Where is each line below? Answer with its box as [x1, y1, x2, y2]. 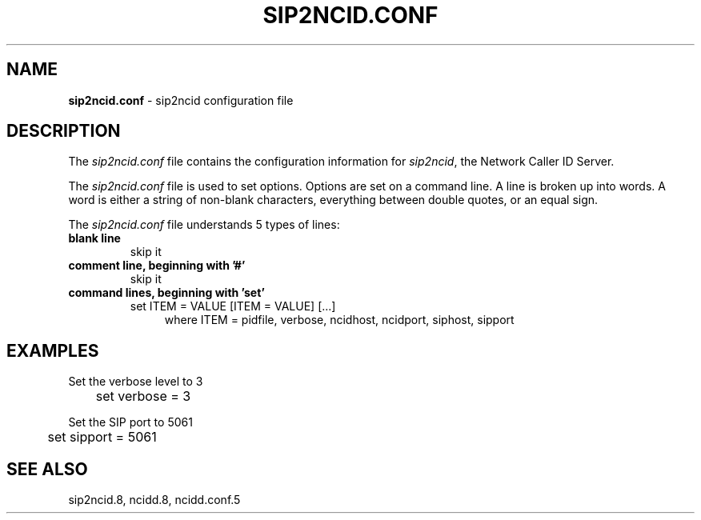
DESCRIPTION [6, 121, 121, 142]
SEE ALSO [6, 458, 88, 479]
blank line [68, 231, 121, 246]
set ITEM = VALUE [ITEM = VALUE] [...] [130, 299, 336, 314]
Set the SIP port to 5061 [68, 415, 193, 430]
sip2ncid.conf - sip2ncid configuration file [68, 93, 294, 107]
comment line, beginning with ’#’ [68, 258, 246, 273]
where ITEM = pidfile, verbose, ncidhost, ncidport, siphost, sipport [164, 313, 515, 327]
